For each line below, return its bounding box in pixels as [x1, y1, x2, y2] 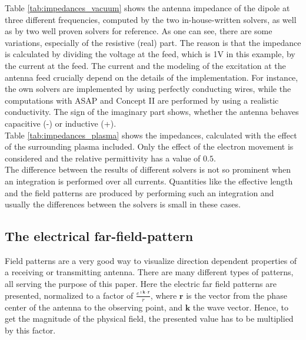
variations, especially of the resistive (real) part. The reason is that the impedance [5, 36, 301, 48]
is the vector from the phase [186, 289, 287, 301]
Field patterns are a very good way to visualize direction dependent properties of [5, 254, 297, 266]
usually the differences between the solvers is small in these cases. [5, 198, 241, 210]
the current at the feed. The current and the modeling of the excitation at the [5, 59, 286, 71]
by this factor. [5, 324, 56, 336]
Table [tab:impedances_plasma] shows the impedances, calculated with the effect [5, 128, 297, 141]
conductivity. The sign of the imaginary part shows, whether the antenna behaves [5, 105, 299, 118]
